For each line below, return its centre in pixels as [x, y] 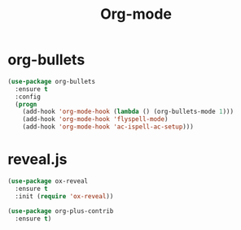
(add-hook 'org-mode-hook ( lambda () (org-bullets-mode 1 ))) [128, 112]
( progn [26, 104]
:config [28, 97]
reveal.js [37, 160]
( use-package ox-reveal [48, 181]
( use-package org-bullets [51, 81]
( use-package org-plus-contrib [61, 211]
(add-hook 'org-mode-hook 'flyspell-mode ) [95, 119]
